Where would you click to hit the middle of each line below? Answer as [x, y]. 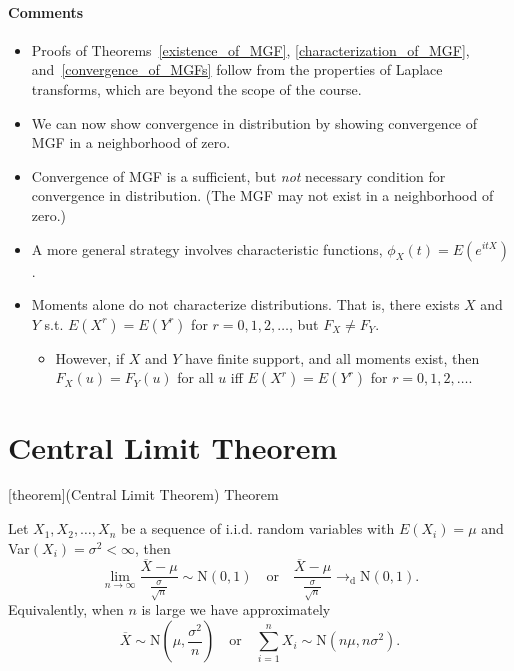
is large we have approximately [236, 609]
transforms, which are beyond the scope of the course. [196, 88]
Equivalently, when [66, 609]
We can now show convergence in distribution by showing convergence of [254, 122]
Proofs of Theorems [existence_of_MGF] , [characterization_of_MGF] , [250, 49]
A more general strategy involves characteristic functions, [207, 248]
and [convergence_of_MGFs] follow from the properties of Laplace [237, 69]
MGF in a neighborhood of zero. [131, 142]
